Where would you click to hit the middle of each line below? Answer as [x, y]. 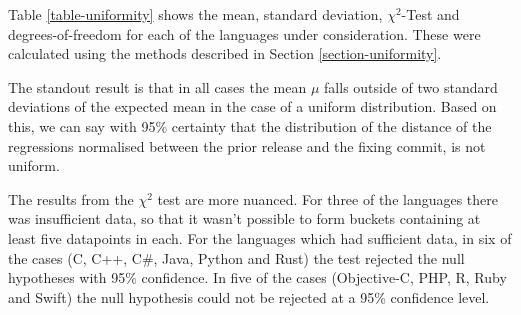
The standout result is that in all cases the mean [157, 86]
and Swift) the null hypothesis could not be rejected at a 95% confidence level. [249, 296]
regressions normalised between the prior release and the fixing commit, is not [247, 145]
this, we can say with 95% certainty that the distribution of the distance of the [250, 125]
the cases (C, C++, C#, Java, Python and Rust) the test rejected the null [236, 257]
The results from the [71, 198]
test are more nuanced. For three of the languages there [328, 198]
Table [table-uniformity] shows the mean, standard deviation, [195, 14]
